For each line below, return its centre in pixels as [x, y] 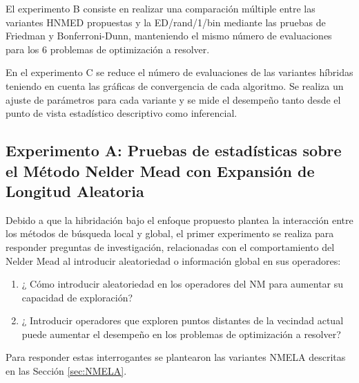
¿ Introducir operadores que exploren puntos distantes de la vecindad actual [183, 320]
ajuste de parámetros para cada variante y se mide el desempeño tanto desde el [173, 99]
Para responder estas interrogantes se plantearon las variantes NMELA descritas [176, 357]
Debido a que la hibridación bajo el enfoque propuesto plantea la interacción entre [179, 219]
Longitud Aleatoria [75, 190]
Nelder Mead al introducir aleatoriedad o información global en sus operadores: [173, 260]
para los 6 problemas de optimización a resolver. [108, 49]
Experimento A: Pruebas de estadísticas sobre [174, 150]
